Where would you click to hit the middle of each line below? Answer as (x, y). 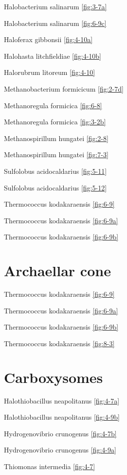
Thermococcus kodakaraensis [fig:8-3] (59, 343)
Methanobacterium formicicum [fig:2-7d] (64, 88)
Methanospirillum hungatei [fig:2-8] (56, 138)
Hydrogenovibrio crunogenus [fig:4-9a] (60, 450)
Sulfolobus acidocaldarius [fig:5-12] (55, 187)
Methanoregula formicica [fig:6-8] (53, 105)
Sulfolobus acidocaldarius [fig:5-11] (55, 171)
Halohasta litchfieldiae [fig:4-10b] (53, 56)
